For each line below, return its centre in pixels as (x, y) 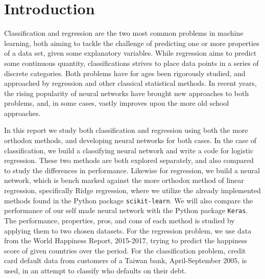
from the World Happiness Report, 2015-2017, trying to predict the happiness (126, 240)
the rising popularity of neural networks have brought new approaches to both (127, 93)
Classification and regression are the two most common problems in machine (124, 33)
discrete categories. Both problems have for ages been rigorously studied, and (125, 73)
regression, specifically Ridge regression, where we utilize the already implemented (132, 190)
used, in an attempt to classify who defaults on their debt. (95, 270)
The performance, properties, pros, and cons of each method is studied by (119, 220)
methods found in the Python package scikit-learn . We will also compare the (129, 200)
